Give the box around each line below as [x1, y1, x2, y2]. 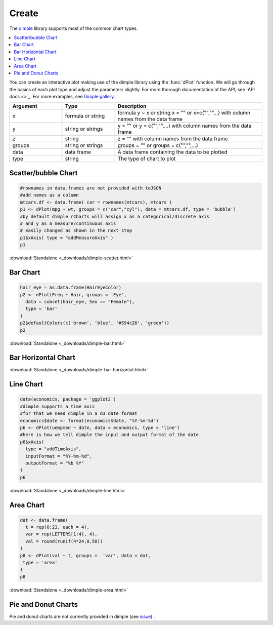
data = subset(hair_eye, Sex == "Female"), [25, 299, 135, 304]
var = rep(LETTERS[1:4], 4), [25, 531, 98, 537]
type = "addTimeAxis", [25, 446, 82, 452]
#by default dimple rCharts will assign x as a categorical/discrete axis [20, 213, 210, 219]
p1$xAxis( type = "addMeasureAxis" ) [20, 235, 114, 241]
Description [117, 103, 147, 110]
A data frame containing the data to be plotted [117, 148, 227, 155]
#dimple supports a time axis [20, 403, 95, 409]
